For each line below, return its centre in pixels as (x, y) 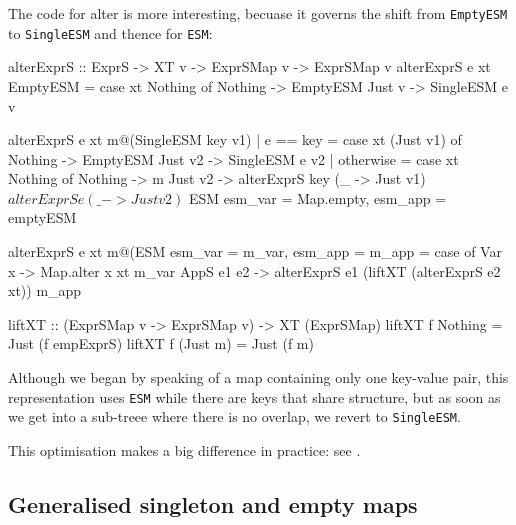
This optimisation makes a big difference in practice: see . (184, 449)
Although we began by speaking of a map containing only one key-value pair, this (258, 377)
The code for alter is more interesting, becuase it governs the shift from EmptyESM (258, 13)
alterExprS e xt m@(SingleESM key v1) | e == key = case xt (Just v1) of (235, 139)
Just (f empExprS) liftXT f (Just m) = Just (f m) (161, 343)
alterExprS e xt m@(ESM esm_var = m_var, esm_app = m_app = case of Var (255, 251)
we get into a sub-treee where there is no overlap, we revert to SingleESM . (234, 416)
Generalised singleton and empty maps (213, 503)
